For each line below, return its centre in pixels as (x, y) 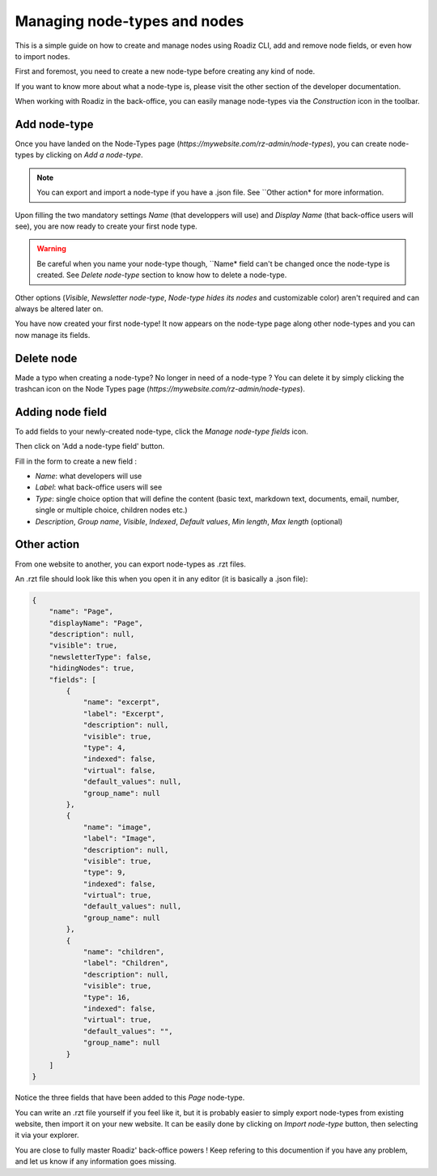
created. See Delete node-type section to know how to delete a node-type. (162, 275)
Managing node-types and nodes (129, 21)
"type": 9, (105, 872)
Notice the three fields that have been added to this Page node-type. (130, 1097)
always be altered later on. (59, 309)
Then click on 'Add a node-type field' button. (90, 447)
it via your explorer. (47, 1135)
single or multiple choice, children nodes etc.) (111, 510)
